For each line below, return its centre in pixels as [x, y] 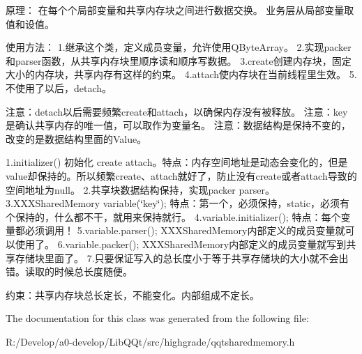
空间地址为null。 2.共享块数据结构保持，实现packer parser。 [140, 189]
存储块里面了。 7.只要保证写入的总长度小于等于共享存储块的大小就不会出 [182, 257]
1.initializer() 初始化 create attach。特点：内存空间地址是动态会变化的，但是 [177, 162]
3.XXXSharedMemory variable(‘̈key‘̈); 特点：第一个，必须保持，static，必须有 [178, 203]
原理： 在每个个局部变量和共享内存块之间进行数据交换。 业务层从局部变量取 [180, 10]
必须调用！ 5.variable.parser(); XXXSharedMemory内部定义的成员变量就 [185, 230]
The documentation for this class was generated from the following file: [157, 318]
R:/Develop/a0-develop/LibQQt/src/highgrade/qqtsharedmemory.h [150, 341]
